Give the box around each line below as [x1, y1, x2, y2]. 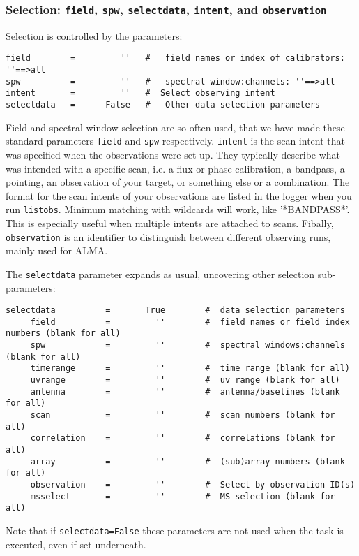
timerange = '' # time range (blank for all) [30, 363, 350, 374]
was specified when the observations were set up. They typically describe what [6, 147, 341, 161]
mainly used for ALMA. [6, 243, 108, 258]
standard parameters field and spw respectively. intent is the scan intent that [6, 133, 345, 148]
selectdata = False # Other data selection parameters [6, 100, 321, 110]
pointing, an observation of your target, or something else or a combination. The [6, 175, 350, 189]
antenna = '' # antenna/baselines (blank [30, 386, 340, 397]
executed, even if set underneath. [6, 536, 146, 551]
